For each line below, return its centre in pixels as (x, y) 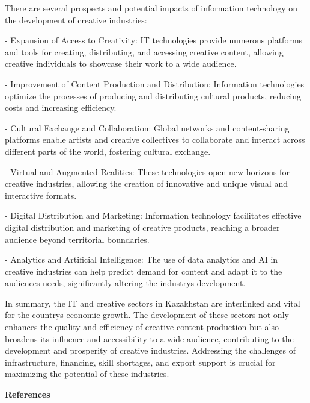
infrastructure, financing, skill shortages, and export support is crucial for (140, 362)
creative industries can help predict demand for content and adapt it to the (144, 271)
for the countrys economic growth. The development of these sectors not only (147, 315)
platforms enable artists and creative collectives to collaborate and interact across (155, 139)
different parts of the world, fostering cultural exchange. (108, 151)
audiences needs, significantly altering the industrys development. (125, 283)
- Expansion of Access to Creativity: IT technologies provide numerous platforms (154, 40)
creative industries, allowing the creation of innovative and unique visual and (146, 183)
